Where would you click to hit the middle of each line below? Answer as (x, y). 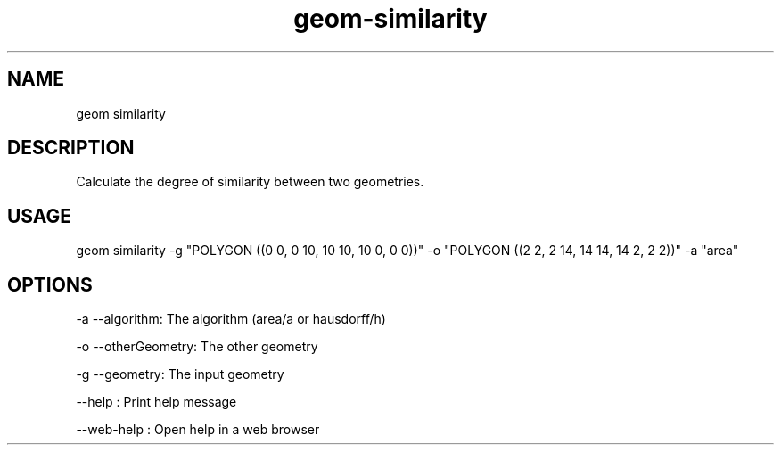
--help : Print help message (156, 402)
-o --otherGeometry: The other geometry (197, 347)
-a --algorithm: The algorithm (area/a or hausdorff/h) (231, 319)
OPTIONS (50, 284)
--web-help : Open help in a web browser (198, 430)
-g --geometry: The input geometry (180, 374)
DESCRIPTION (71, 148)
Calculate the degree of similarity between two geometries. (250, 182)
